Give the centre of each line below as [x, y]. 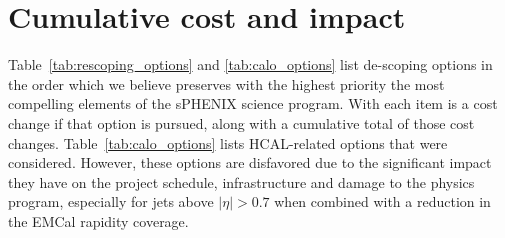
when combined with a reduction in [382, 201]
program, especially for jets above [111, 201]
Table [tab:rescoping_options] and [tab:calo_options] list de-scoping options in [250, 64]
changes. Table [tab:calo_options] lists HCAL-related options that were [228, 142]
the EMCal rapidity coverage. [98, 220]
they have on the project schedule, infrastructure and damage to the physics [241, 181]
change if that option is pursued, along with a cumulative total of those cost [241, 122]
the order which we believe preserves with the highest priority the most [226, 83]
